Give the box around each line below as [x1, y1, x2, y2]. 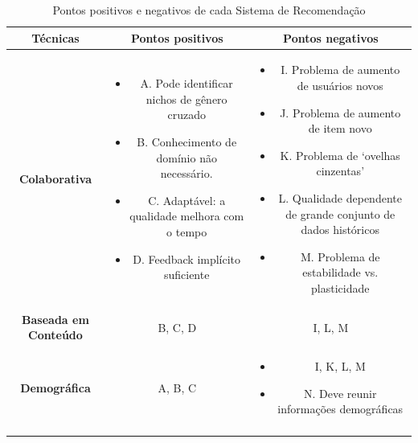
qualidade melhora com [129, 207, 244, 224]
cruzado [167, 106, 206, 123]
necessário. [160, 165, 213, 182]
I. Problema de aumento [281, 61, 400, 78]
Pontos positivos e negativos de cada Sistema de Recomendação [52, 2, 366, 18]
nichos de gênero [145, 90, 227, 107]
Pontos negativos [283, 29, 379, 46]
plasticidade [311, 279, 370, 296]
